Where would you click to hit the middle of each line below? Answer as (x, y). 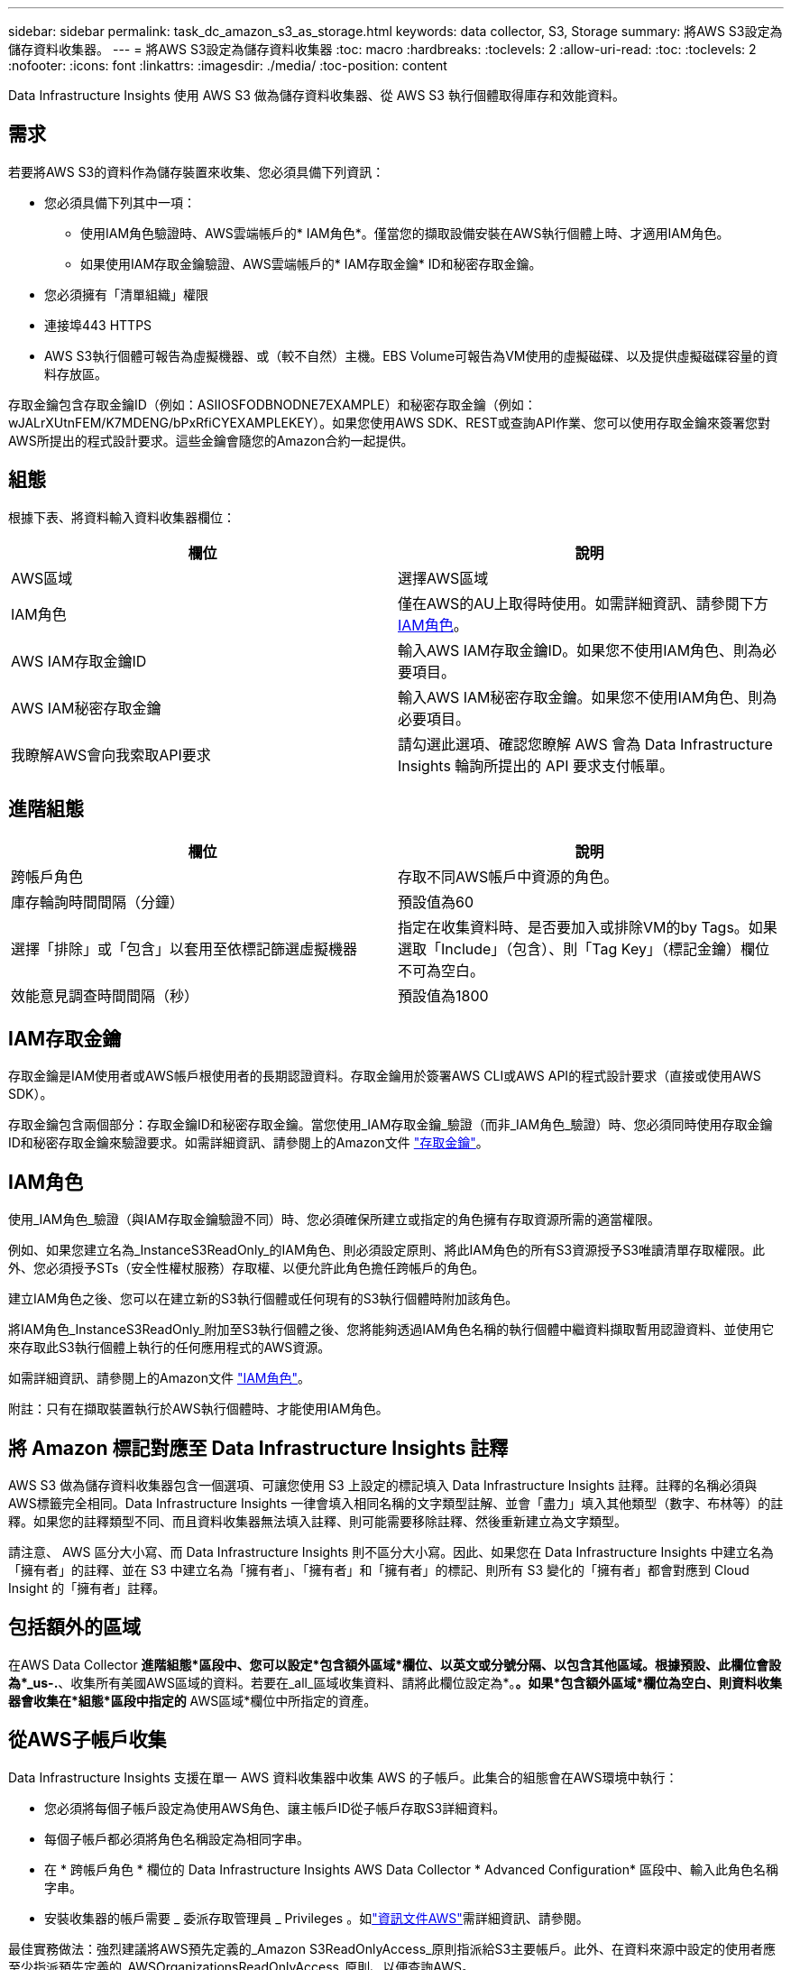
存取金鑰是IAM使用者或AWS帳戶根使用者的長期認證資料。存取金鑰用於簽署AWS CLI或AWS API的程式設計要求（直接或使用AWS (385, 1076)
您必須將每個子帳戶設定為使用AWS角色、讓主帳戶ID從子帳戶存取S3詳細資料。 (275, 1808)
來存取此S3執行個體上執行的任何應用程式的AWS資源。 (170, 1348)
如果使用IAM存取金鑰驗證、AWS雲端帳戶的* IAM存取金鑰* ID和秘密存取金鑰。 (311, 263)
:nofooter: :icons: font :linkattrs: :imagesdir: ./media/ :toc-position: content (228, 65)
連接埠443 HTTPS (98, 325)
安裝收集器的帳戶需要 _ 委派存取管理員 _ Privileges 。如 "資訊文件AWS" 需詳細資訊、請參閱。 (317, 1918)
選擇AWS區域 (443, 578)
